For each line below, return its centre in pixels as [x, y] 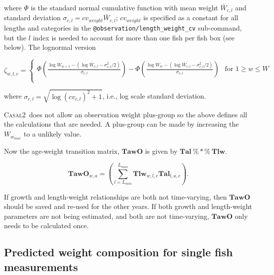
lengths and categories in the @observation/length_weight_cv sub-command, [123, 27]
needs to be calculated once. [46, 225]
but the [15, 37]
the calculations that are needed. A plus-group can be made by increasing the [121, 124]
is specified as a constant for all [191, 17]
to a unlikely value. [53, 134]
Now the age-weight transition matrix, [62, 151]
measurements [41, 266]
